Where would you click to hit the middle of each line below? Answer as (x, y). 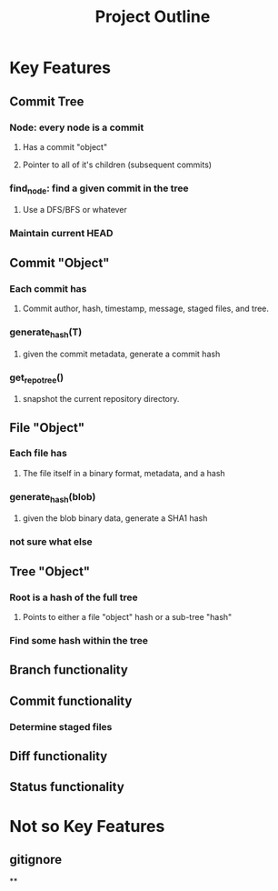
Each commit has (48, 288)
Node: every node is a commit (77, 127)
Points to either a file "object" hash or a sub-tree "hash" (127, 617)
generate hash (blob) (53, 498)
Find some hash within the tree (79, 640)
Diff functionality (59, 756)
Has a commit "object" (65, 146)
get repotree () (37, 378)
